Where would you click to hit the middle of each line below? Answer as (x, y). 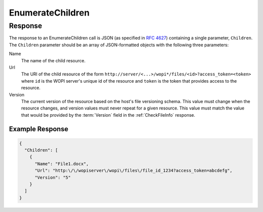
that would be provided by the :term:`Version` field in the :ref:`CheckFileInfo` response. (108, 115)
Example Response (38, 129)
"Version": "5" (53, 177)
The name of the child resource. (53, 60)
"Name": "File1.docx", (62, 164)
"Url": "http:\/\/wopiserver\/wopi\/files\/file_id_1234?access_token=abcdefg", (134, 171)
